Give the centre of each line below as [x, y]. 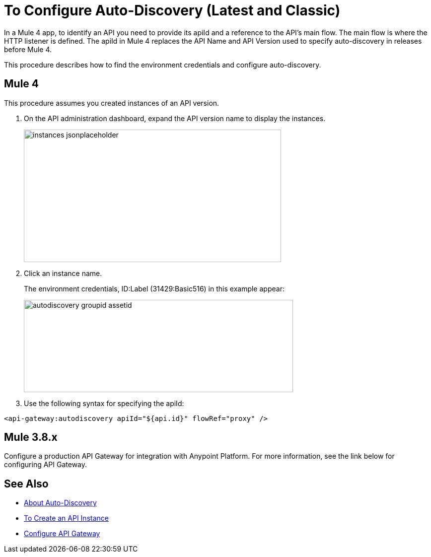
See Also [26, 484]
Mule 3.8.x [31, 437]
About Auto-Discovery [60, 503]
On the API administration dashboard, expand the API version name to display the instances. [175, 118]
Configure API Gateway [62, 534]
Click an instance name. [63, 273]
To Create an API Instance [66, 518]
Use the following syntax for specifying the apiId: [104, 403]
